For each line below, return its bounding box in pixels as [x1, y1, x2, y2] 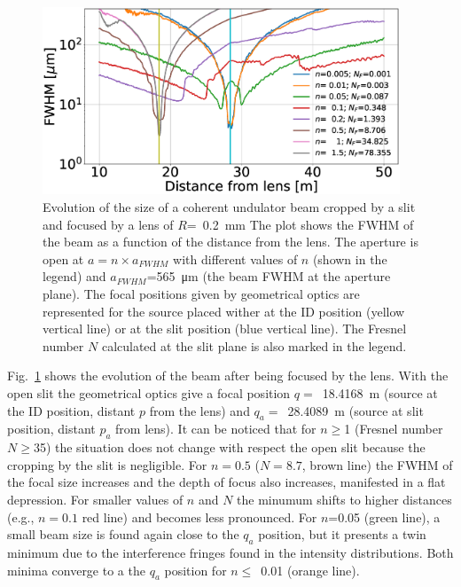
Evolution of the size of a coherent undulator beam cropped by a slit [43, 198, 416, 216]
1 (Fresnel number [344, 419, 443, 438]
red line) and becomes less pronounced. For [82, 507, 317, 526]
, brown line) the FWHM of [301, 455, 453, 474]
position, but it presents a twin [258, 525, 426, 544]
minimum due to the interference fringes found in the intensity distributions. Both [7, 543, 454, 561]
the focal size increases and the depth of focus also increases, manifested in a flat [7, 473, 446, 491]
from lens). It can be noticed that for [115, 419, 316, 438]
